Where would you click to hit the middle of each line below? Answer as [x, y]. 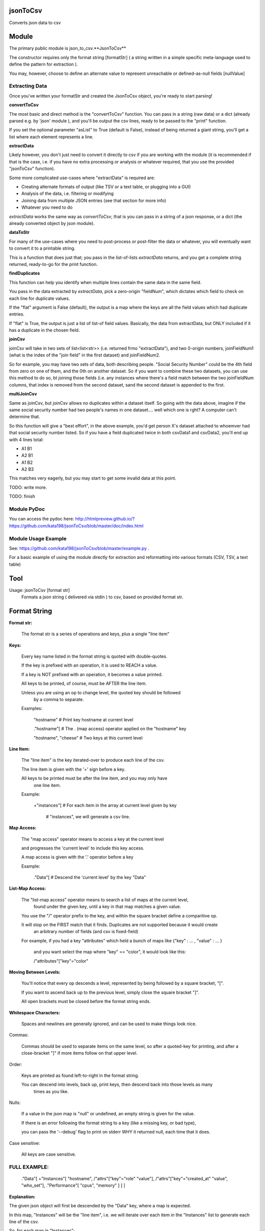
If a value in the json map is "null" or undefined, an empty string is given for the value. [108, 1114]
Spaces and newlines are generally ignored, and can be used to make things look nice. [109, 1024]
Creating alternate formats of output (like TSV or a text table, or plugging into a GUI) [106, 187]
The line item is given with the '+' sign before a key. [73, 769]
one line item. [47, 785]
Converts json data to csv [35, 23]
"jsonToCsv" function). [32, 169]
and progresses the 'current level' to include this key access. [83, 848]
